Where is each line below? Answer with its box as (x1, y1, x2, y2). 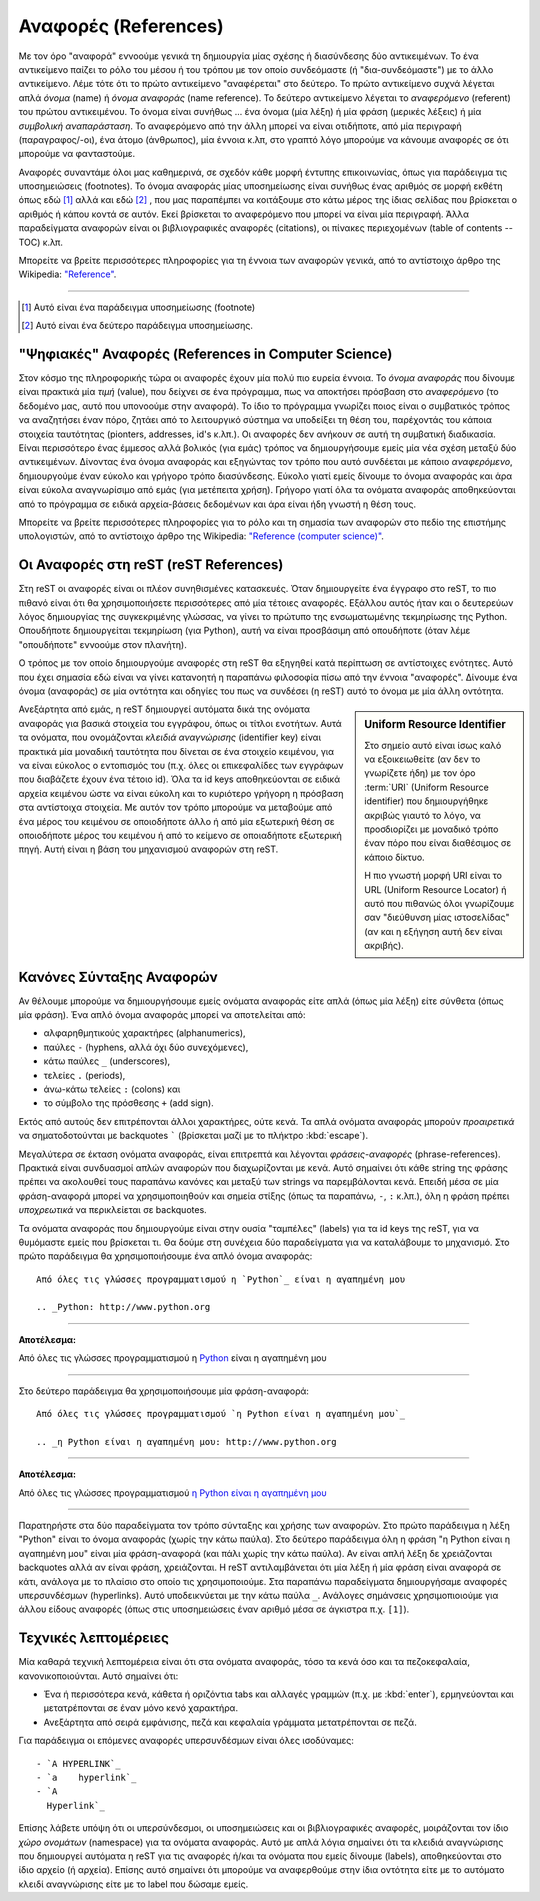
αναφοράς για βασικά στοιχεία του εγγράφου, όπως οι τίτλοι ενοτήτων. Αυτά (18, 717, 342, 729)
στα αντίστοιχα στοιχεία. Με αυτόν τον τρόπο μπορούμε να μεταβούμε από (18, 801, 333, 814)
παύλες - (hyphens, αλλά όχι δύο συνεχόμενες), (43, 1041, 249, 1053)
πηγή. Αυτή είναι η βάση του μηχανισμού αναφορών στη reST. (18, 843, 279, 855)
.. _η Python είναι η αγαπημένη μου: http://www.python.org (36, 1436, 337, 1447)
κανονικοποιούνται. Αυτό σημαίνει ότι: (18, 1670, 179, 1682)
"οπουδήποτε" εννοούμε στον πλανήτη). (18, 638, 187, 650)
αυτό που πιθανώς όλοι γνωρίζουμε (364, 897, 515, 909)
